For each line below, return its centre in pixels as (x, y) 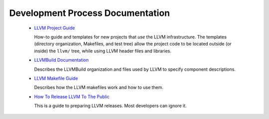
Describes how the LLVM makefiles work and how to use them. (99, 88)
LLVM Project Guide (55, 28)
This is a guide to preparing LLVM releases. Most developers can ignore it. (110, 106)
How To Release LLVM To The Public (72, 97)
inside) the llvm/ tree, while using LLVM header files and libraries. (103, 51)
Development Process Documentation (90, 13)
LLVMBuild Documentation (62, 60)
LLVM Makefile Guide (56, 78)
